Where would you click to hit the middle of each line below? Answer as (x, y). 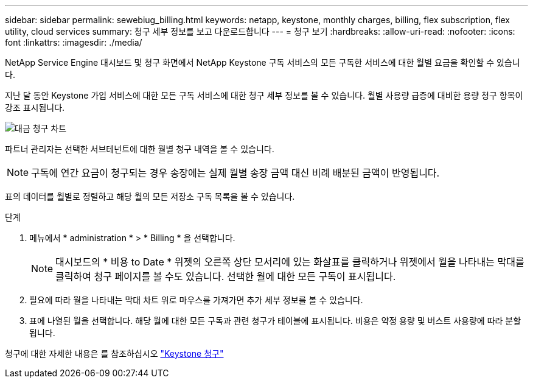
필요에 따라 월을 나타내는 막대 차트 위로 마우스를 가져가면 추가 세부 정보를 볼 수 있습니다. (196, 300)
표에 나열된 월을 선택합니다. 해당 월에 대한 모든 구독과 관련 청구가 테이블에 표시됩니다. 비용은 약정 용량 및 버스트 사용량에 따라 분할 (275, 321)
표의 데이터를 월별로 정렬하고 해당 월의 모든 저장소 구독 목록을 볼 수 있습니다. (150, 196)
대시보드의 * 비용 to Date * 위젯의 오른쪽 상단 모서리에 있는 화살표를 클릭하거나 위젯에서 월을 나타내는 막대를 (290, 262)
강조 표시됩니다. (35, 107)
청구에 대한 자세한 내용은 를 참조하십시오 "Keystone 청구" (114, 353)
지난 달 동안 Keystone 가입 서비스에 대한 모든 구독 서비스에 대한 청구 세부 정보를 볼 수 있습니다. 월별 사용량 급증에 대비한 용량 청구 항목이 (264, 95)
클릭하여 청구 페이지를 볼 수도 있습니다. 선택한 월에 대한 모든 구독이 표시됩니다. (226, 276)
